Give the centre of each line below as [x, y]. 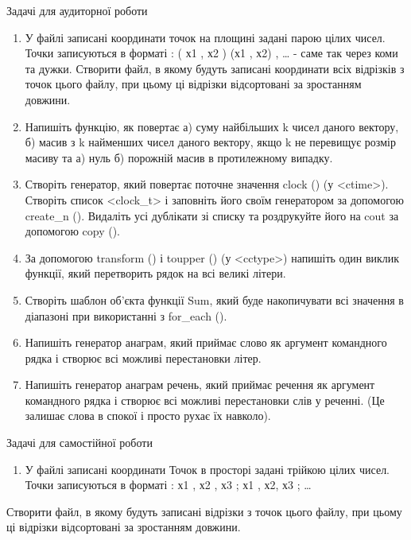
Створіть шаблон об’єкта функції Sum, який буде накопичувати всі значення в [214, 299]
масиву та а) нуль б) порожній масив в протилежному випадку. [179, 157]
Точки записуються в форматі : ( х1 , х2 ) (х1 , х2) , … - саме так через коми [211, 53]
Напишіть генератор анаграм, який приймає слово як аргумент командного [206, 342]
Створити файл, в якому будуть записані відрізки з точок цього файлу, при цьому [204, 511]
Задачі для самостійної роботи [79, 443]
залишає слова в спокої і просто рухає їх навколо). [148, 416]
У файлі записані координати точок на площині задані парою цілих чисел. [205, 37]
